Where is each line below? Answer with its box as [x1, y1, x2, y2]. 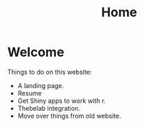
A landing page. [17, 81, 65, 89]
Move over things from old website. [17, 111, 122, 120]
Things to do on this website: [7, 67, 92, 76]
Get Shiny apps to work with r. [17, 96, 106, 105]
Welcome [7, 44, 65, 60]
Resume [17, 89, 42, 97]
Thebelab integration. [17, 104, 81, 112]
